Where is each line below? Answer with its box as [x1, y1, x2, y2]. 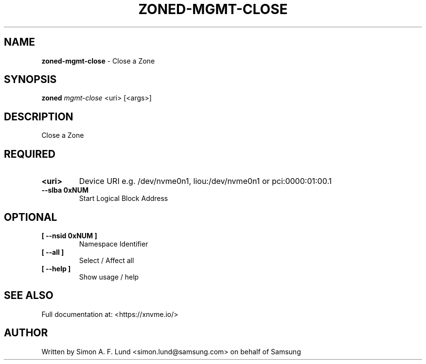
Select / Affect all [79, 256, 134, 265]
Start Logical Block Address [79, 194, 168, 203]
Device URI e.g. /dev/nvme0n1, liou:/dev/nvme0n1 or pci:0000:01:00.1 [79, 176, 332, 186]
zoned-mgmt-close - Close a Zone [41, 56, 155, 65]
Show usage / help [79, 272, 139, 281]
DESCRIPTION [4, 110, 73, 123]
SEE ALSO [4, 289, 53, 302]
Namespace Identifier [79, 239, 148, 248]
